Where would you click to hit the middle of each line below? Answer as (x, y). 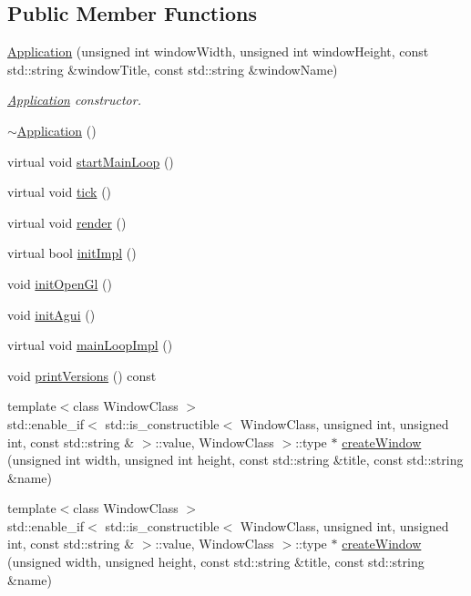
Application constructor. (74, 100)
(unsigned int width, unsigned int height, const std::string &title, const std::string (235, 460)
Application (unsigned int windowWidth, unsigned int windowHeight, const (218, 51)
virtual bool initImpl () (72, 253)
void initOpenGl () (60, 283)
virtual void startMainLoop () (91, 161)
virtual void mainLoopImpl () (90, 345)
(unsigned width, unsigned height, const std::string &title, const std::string (216, 562)
